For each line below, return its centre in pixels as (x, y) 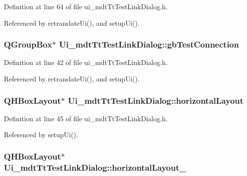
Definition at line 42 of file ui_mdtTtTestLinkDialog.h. (86, 62)
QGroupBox (28, 44)
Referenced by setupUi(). (41, 135)
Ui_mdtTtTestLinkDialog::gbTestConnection (149, 44)
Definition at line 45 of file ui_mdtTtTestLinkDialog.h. (86, 118)
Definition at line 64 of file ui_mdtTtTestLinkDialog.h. (86, 6)
